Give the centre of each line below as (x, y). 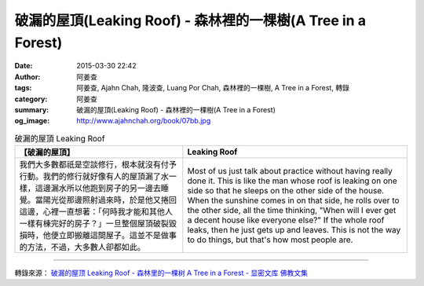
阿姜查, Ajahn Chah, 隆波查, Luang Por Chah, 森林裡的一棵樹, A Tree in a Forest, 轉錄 (213, 88)
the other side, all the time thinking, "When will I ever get (292, 211)
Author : (27, 77)
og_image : (32, 121)
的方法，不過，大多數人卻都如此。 (82, 247)
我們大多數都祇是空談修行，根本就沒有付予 (98, 165)
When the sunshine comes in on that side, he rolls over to (293, 200)
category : (31, 99)
